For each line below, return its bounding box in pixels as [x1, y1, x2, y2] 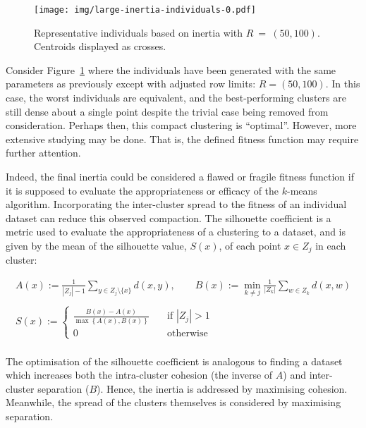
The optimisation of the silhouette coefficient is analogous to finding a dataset [6, 353, 343, 368]
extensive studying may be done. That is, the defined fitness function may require [6, 131, 359, 146]
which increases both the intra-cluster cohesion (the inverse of [6, 367, 273, 382]
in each [315, 238, 346, 252]
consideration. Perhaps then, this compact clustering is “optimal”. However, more [6, 118, 357, 133]
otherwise [167, 328, 208, 338]
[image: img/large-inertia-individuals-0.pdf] [34, 5, 256, 15]
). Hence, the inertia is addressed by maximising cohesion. [97, 381, 348, 396]
